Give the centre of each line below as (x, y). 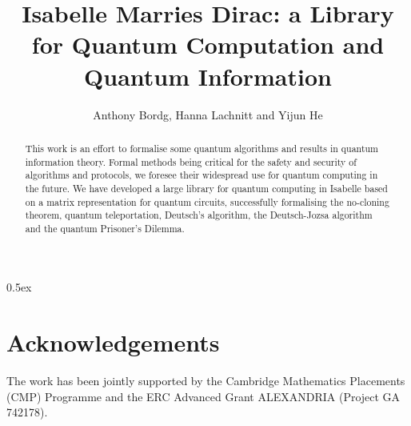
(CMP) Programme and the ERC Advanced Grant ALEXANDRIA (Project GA (204, 396)
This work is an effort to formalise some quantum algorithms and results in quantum (202, 148)
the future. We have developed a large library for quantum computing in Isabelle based (206, 188)
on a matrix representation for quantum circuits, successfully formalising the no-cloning (207, 201)
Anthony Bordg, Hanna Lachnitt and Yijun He (208, 114)
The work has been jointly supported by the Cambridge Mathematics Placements (206, 381)
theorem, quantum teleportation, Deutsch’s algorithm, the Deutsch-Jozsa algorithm (199, 215)
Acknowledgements (113, 342)
